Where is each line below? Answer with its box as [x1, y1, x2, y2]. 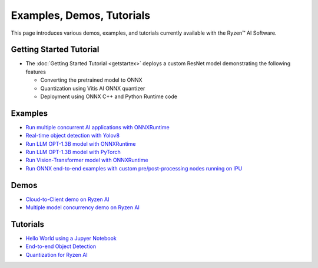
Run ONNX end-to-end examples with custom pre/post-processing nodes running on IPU [25, 165, 243, 172]
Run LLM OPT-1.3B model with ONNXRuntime [25, 140, 136, 147]
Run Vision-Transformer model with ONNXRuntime [25, 156, 148, 164]
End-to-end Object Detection [25, 243, 97, 250]
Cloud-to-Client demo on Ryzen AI [25, 196, 110, 203]
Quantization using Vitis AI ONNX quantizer [40, 85, 145, 92]
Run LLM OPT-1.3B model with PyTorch [25, 149, 121, 156]
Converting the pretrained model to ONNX [40, 76, 143, 83]
